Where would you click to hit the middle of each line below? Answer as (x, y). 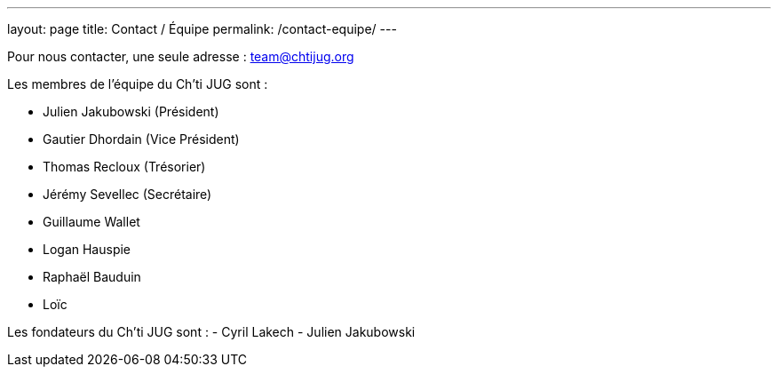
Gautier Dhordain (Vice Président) (141, 139)
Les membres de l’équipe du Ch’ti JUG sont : (138, 84)
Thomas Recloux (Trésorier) (124, 167)
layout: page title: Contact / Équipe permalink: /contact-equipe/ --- (202, 29)
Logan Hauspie (87, 249)
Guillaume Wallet (91, 222)
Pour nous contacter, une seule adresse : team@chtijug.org (181, 56)
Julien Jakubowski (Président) (131, 111)
